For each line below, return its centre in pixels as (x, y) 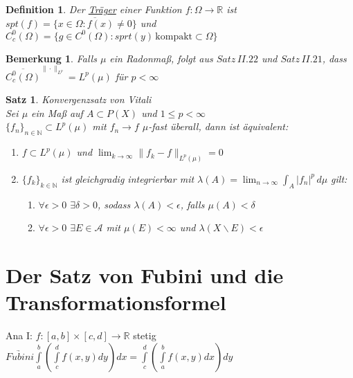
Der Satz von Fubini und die (145, 275)
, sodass (114, 204)
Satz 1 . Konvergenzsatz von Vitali (79, 99)
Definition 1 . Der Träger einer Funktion (94, 9)
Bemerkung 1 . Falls (51, 58)
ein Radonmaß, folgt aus (161, 58)
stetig (145, 335)
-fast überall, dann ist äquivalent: (218, 126)
